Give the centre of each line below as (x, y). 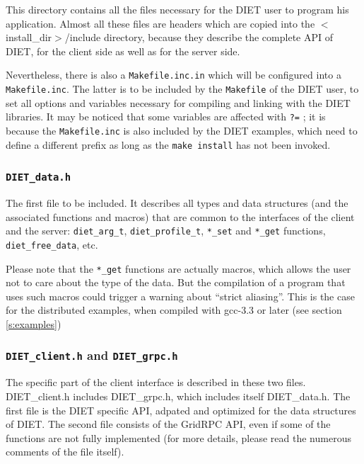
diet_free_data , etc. (52, 244)
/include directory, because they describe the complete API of (199, 37)
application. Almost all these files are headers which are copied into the (160, 23)
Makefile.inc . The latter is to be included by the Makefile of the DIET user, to (182, 89)
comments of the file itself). (65, 452)
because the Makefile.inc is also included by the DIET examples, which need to (182, 130)
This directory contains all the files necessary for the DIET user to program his (177, 9)
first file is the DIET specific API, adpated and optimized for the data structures (181, 410)
